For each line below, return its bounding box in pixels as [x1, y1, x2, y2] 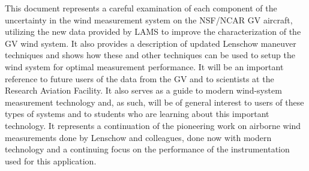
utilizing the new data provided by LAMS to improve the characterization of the [5, 25, 301, 38]
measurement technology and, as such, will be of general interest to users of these [5, 95, 304, 108]
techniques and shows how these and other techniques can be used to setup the [5, 49, 295, 61]
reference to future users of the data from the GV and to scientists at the [5, 72, 274, 85]
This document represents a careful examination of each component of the [5, 2, 277, 14]
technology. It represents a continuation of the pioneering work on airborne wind [5, 119, 301, 131]
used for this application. [5, 154, 97, 167]
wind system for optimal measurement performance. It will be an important [5, 60, 284, 73]
